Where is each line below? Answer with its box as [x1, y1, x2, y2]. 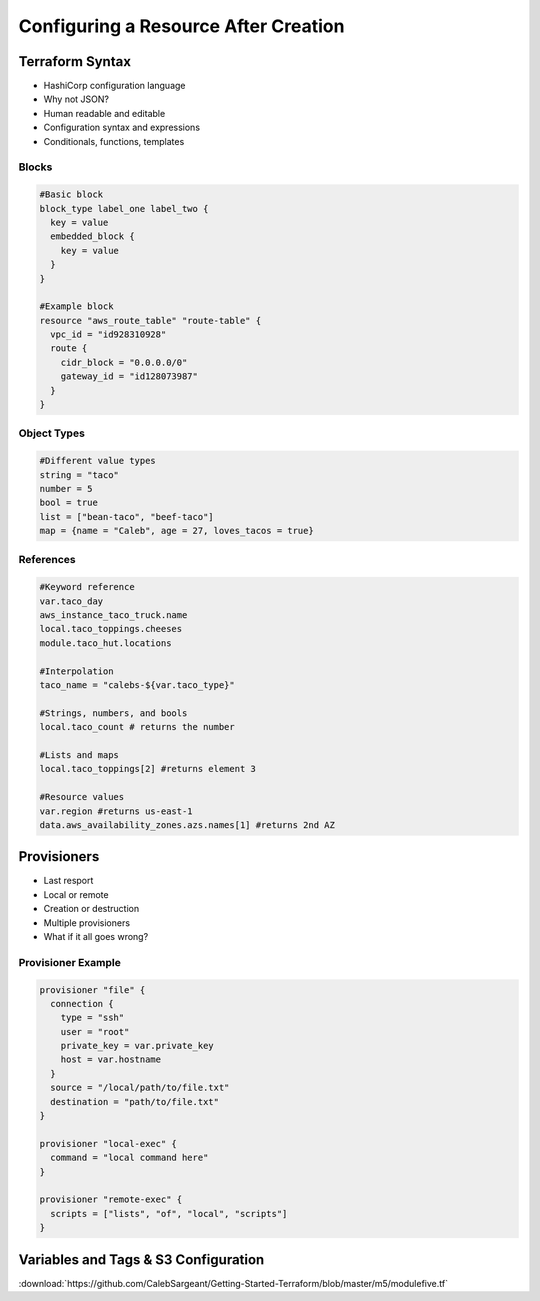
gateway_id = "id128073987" [60, 371, 199, 382]
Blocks [18, 160, 53, 174]
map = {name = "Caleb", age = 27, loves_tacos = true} [39, 525, 314, 537]
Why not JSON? [43, 93, 110, 105]
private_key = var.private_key [60, 1040, 214, 1052]
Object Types [18, 426, 85, 440]
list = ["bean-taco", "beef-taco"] [39, 511, 214, 522]
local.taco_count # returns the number [39, 721, 235, 733]
